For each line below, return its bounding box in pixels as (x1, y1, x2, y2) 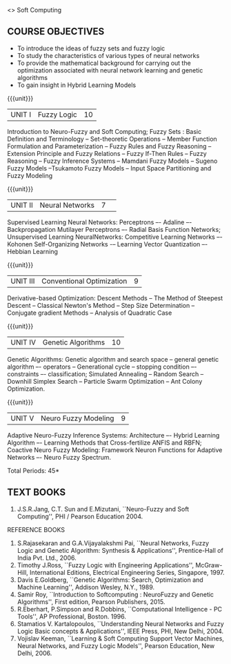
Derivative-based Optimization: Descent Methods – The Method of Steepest (7, 293, 223, 302)
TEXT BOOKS (7, 487, 66, 498)
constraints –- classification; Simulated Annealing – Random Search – (7, 369, 204, 378)
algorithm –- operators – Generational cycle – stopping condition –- (7, 362, 198, 371)
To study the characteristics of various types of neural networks (17, 51, 200, 59)
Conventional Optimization (41, 276, 128, 286)
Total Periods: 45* (7, 466, 60, 475)
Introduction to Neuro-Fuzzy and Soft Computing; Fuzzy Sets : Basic (7, 127, 202, 135)
